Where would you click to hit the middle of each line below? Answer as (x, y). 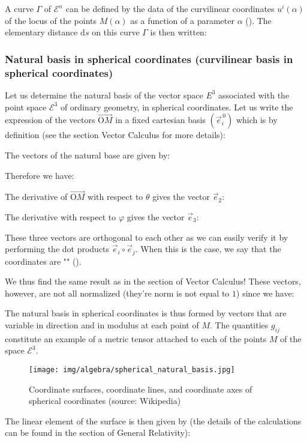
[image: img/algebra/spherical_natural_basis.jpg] (132, 369)
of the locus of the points (51, 20)
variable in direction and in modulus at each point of (102, 324)
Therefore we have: (40, 175)
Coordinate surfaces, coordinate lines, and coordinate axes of (141, 389)
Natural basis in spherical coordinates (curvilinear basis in (149, 59)
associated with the (254, 95)
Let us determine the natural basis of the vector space (104, 95)
